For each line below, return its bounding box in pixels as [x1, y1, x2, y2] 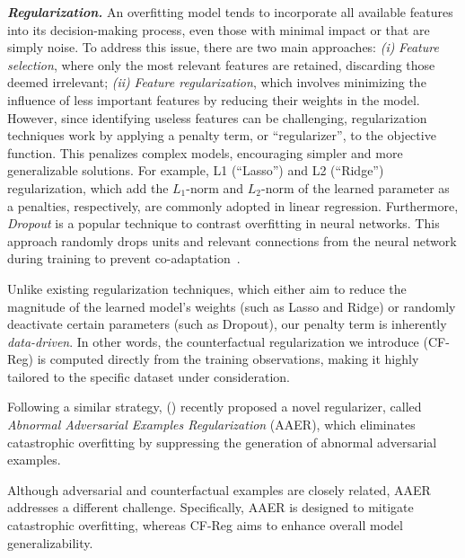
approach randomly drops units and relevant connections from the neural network [7, 231, 457, 250]
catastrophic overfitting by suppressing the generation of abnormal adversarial [7, 432, 437, 451]
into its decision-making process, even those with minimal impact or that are [7, 20, 430, 39]
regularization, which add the [7, 178, 169, 197]
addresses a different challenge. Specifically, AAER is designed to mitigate [7, 498, 414, 517]
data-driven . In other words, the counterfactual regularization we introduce [7, 332, 419, 350]
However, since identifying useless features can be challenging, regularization [7, 108, 427, 127]
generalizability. [7, 533, 93, 552]
